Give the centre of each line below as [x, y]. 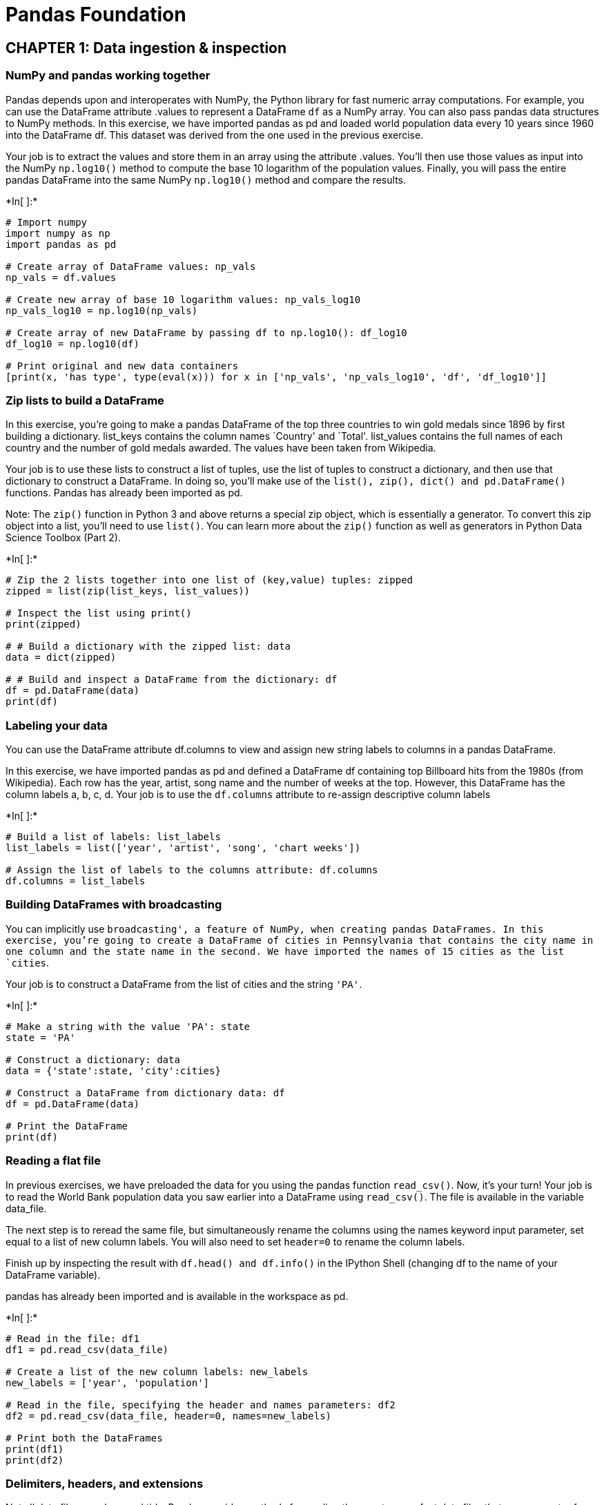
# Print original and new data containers [122, 366]
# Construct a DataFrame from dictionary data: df [145, 1093]
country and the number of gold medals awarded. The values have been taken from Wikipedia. [221, 448]
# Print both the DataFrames [84, 1438]
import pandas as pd [61, 244]
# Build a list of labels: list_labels [113, 837]
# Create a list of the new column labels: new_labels [157, 1371]
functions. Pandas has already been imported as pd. [124, 493]
